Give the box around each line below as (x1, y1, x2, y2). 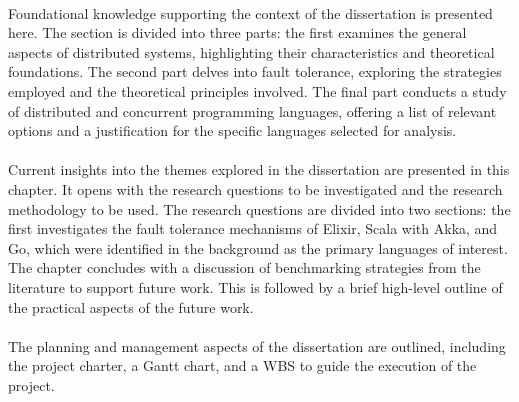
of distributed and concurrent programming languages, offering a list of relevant (8, 100, 497, 121)
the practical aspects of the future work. (8, 296, 254, 317)
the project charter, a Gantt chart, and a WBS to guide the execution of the (8, 355, 477, 376)
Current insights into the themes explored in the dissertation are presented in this (8, 159, 510, 180)
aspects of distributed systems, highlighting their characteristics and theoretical (8, 41, 495, 62)
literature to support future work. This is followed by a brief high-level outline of (8, 276, 503, 297)
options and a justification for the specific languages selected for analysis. (8, 120, 457, 141)
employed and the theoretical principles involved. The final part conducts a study (8, 80, 507, 101)
